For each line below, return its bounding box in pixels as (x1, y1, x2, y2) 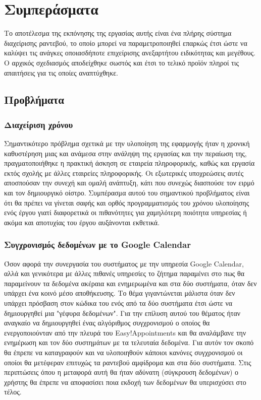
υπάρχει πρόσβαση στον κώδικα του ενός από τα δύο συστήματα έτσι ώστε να (4, 298, 233, 308)
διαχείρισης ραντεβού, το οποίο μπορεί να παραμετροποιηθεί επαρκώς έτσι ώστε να (4, 37, 247, 48)
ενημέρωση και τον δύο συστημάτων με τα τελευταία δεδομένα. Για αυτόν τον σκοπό (4, 337, 254, 348)
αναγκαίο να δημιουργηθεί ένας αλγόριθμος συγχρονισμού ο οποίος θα (4, 317, 210, 328)
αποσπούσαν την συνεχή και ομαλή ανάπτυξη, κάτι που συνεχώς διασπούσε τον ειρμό (4, 177, 254, 188)
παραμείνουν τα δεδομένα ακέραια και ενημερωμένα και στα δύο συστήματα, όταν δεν (4, 278, 257, 288)
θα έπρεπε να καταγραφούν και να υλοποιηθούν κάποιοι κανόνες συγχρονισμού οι (4, 347, 243, 357)
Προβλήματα (4, 92, 64, 107)
